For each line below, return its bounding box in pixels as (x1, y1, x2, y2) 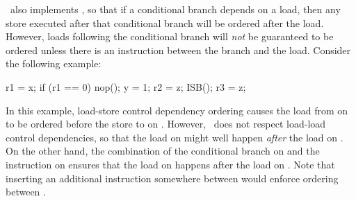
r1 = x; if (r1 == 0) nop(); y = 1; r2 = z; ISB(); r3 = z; (6, 79, 246, 94)
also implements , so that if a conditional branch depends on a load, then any (10, 2, 341, 16)
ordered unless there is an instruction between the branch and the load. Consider (6, 42, 351, 57)
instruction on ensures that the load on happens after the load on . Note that (6, 157, 335, 171)
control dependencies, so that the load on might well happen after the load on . (6, 130, 343, 144)
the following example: (6, 56, 102, 71)
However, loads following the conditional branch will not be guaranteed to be (6, 29, 334, 44)
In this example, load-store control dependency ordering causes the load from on (6, 103, 348, 117)
